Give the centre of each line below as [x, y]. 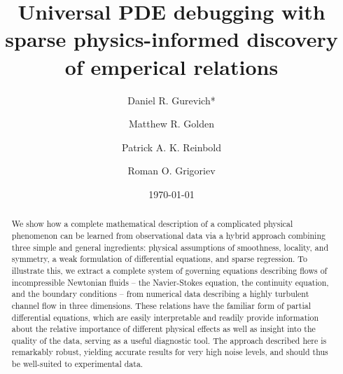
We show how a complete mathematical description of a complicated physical [152, 224]
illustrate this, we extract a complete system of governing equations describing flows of [169, 270]
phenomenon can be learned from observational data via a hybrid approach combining [168, 235]
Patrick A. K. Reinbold [171, 147]
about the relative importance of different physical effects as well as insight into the [163, 329]
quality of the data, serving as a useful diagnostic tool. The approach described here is [169, 340]
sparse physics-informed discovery [171, 39]
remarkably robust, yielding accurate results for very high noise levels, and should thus [170, 352]
